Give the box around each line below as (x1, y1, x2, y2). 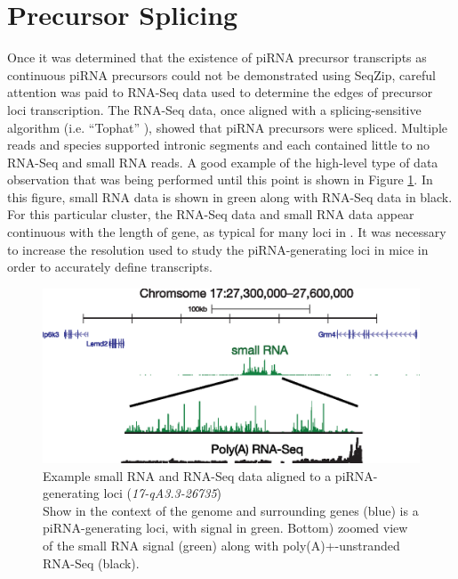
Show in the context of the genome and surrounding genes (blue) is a (43, 501, 419, 519)
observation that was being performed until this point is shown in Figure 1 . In (7, 170, 433, 189)
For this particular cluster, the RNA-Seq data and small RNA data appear (7, 205, 414, 224)
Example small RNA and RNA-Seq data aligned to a (43, 466, 332, 485)
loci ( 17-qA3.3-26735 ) (103, 484, 222, 502)
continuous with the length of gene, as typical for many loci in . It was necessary (7, 223, 446, 241)
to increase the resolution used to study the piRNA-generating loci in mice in (7, 240, 429, 258)
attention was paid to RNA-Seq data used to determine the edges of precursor (7, 83, 433, 102)
